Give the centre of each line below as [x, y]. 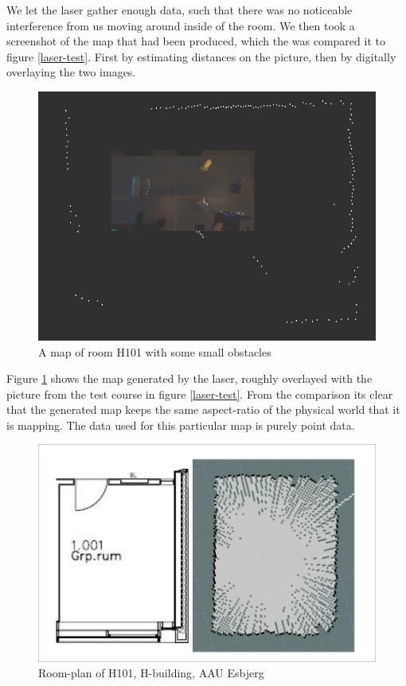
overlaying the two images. [71, 72]
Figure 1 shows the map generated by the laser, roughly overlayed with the [189, 378]
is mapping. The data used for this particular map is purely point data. [181, 425]
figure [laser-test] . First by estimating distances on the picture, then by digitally [201, 56]
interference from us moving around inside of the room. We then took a [181, 25]
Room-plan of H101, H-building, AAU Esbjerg [151, 673]
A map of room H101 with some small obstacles [155, 351]
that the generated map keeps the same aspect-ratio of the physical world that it [203, 409]
